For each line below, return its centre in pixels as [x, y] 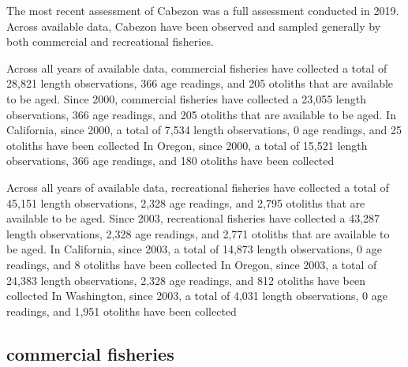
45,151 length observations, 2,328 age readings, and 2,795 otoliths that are [186, 202]
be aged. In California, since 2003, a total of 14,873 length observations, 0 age [194, 249]
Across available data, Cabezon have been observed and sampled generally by [194, 26]
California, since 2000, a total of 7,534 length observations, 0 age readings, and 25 [204, 130]
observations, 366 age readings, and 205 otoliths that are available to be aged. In [201, 114]
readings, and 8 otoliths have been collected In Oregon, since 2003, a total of [192, 264]
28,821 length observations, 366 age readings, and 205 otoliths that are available [200, 83]
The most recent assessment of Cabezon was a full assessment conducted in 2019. [203, 10]
